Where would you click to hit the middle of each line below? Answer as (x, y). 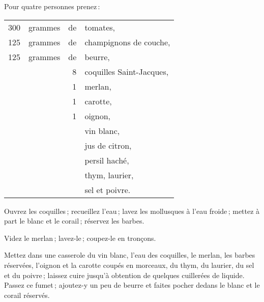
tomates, (100, 27)
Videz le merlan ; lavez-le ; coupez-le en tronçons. (80, 238)
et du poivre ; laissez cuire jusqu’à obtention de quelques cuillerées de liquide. (124, 275)
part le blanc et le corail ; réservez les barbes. (74, 221)
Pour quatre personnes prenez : (52, 6)
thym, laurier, (109, 175)
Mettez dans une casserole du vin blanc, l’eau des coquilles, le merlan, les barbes (130, 255)
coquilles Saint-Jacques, (127, 71)
